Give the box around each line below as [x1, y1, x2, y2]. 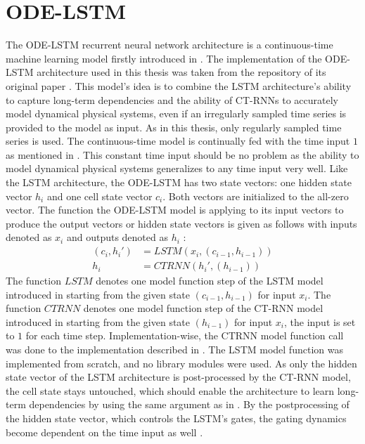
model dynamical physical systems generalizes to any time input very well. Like [6, 161, 348, 176]
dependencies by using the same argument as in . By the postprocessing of [29, 397, 350, 412]
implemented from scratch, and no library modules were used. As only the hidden [6, 355, 357, 370]
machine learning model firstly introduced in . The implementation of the [6, 51, 322, 65]
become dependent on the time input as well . [6, 424, 203, 439]
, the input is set [284, 314, 356, 329]
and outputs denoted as [66, 230, 168, 244]
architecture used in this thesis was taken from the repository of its [37, 65, 326, 79]
